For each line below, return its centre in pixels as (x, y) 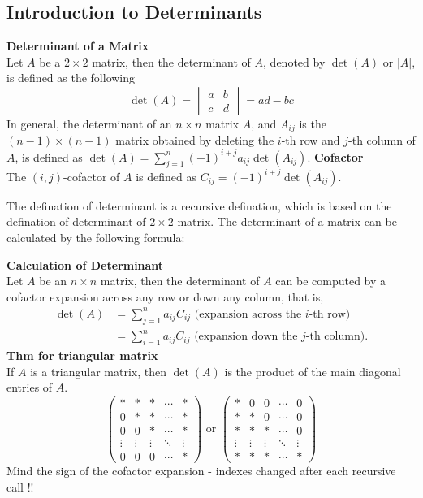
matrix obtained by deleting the (195, 140)
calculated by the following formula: (96, 238)
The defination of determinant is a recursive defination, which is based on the (199, 205)
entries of (30, 387)
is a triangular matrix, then (98, 371)
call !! (20, 486)
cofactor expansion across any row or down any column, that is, (165, 296)
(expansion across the (248, 314)
